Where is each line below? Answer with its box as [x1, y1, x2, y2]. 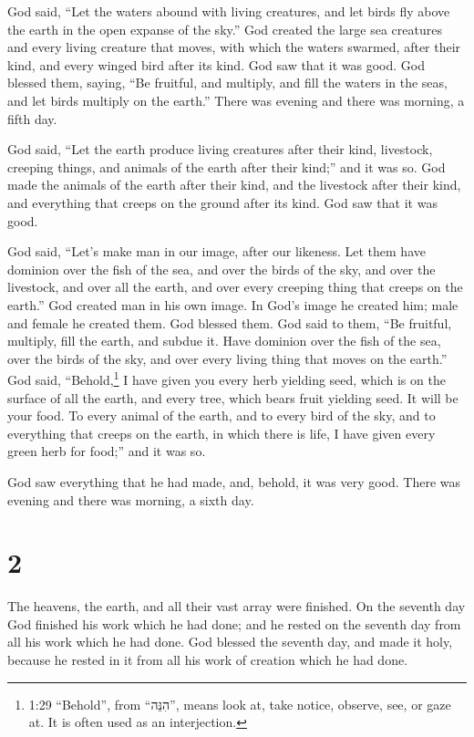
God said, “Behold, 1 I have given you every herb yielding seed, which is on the [7, 368, 446, 389]
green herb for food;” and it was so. [7, 441, 206, 461]
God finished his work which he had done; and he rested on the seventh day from [7, 614, 461, 633]
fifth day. [7, 109, 57, 128]
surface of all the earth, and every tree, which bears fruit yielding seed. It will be [7, 388, 459, 407]
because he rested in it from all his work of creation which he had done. [7, 650, 408, 669]
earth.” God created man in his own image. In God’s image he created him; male [7, 295, 459, 314]
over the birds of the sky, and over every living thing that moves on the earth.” [7, 348, 448, 368]
